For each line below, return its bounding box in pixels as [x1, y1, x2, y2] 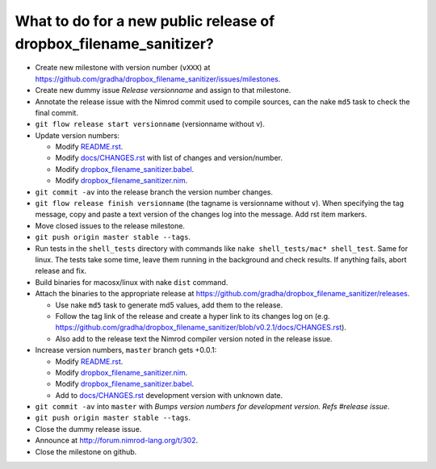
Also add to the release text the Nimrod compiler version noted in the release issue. [55, 333, 333, 343]
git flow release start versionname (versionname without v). [35, 119, 266, 129]
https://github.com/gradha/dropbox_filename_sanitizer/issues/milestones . [35, 73, 281, 84]
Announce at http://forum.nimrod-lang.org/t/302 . [35, 436, 199, 446]
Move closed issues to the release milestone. [35, 220, 186, 230]
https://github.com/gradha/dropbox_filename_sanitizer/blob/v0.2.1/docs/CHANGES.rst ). [55, 323, 347, 333]
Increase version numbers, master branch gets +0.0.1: [35, 345, 217, 355]
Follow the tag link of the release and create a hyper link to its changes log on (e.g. [55, 311, 330, 320]
